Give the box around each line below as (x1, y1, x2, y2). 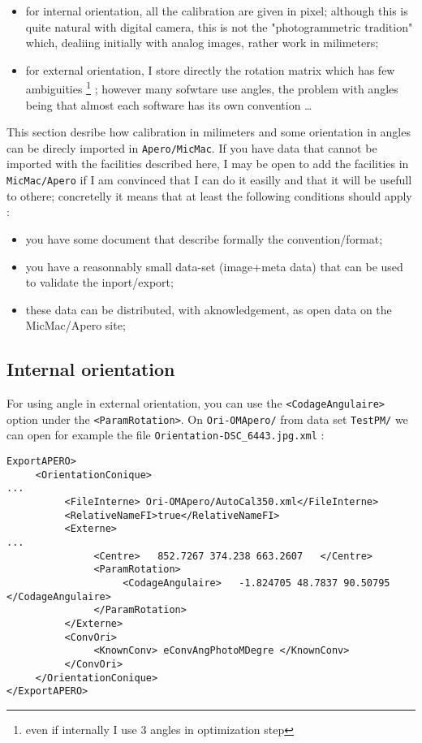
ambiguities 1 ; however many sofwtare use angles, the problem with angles (25, 78, 398, 97)
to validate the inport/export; (25, 274, 174, 291)
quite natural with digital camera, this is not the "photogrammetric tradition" (25, 18, 413, 35)
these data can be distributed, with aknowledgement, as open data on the (25, 300, 392, 318)
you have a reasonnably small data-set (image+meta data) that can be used (25, 257, 403, 274)
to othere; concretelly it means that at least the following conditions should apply (6, 187, 412, 204)
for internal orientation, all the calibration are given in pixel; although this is (25, 2, 408, 19)
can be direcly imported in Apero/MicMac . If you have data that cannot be (6, 139, 377, 156)
